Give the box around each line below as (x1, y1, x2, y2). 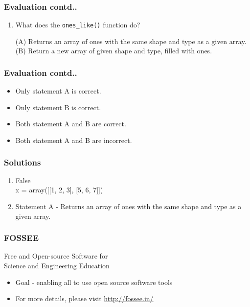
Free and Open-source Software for (4, 251, 108, 261)
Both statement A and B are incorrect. (15, 135, 132, 145)
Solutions (4, 156, 41, 168)
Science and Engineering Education (4, 260, 110, 271)
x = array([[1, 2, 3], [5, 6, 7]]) (15, 185, 103, 195)
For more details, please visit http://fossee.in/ (15, 293, 154, 304)
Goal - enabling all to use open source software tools (15, 277, 173, 287)
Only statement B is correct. (15, 102, 101, 112)
